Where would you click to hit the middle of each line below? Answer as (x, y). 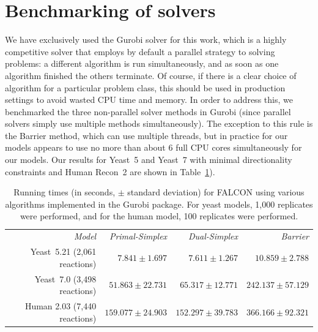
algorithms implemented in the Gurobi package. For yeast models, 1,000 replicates (159, 204)
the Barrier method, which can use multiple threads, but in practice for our (146, 135)
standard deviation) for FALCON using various (216, 192)
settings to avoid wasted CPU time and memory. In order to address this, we (149, 100)
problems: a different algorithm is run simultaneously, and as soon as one (142, 63)
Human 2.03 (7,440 (61, 306)
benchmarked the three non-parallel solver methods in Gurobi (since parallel (148, 111)
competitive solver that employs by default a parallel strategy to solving (140, 51)
